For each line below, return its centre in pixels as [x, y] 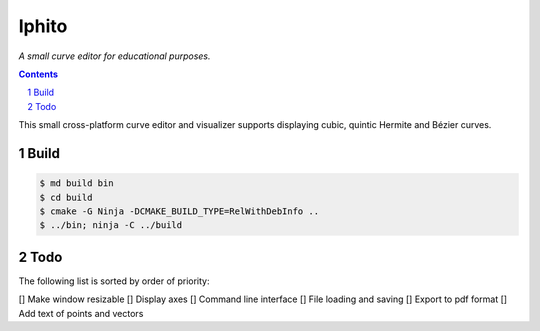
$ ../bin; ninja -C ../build [111, 225]
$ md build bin [76, 183]
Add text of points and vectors [81, 313]
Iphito [43, 26]
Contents [38, 74]
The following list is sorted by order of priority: [114, 281]
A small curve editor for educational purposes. [114, 56]
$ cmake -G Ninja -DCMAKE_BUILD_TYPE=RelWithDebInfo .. [179, 211]
